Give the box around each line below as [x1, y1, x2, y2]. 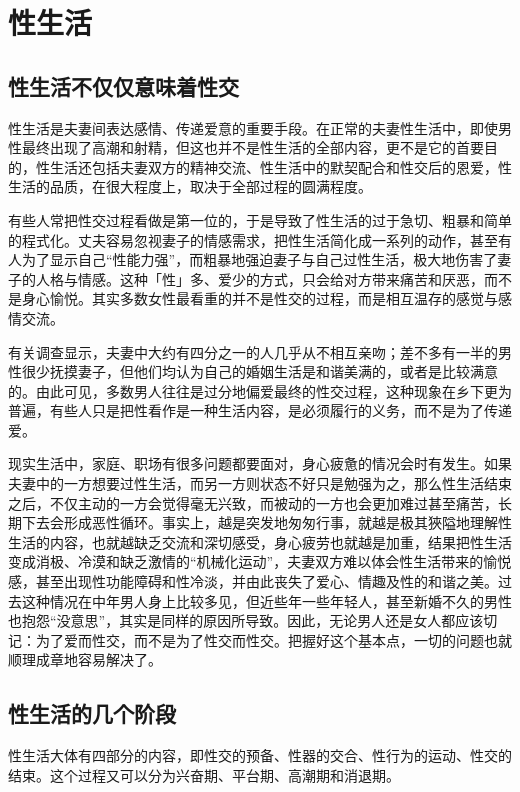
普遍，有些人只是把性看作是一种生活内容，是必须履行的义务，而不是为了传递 [8, 400, 512, 421]
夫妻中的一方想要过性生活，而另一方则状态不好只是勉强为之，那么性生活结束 [8, 473, 512, 494]
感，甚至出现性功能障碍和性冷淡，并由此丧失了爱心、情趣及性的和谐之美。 [8, 571, 498, 592]
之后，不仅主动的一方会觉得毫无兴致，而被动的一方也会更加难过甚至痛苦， [8, 492, 498, 513]
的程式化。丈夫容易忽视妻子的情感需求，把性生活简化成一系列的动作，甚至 [8, 229, 498, 250]
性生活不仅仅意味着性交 [8, 70, 239, 101]
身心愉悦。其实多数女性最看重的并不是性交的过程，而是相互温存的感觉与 [21, 288, 498, 309]
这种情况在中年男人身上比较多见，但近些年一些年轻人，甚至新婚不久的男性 [21, 590, 512, 611]
